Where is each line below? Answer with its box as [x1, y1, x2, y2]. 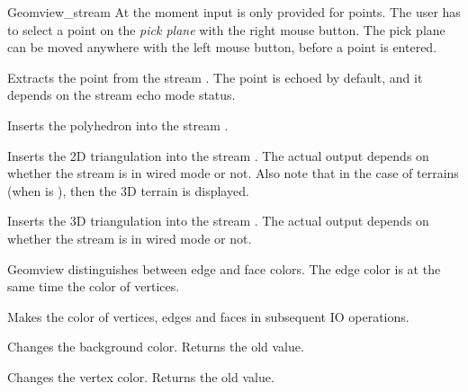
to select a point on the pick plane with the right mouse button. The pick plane [7, 20, 445, 39]
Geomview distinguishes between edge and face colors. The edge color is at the [7, 259, 441, 278]
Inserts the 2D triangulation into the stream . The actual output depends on [7, 146, 429, 165]
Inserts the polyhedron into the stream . [7, 115, 229, 134]
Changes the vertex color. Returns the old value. [7, 367, 274, 386]
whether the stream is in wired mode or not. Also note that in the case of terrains [7, 164, 459, 183]
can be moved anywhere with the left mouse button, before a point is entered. [7, 38, 437, 57]
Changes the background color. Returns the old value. [7, 337, 304, 356]
